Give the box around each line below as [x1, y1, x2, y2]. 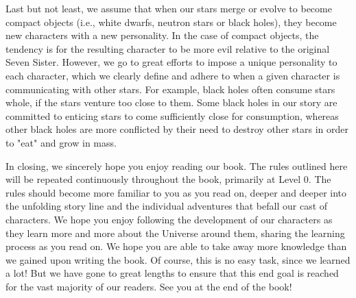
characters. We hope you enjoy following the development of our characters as [5, 212, 333, 226]
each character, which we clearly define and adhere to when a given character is [5, 68, 340, 82]
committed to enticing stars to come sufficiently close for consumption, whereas [5, 108, 339, 123]
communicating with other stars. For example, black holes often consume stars [5, 82, 335, 96]
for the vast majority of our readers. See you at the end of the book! [5, 279, 292, 293]
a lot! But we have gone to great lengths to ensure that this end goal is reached [5, 266, 339, 280]
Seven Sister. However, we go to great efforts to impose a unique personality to [5, 55, 337, 69]
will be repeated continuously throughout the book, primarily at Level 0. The [5, 172, 331, 186]
